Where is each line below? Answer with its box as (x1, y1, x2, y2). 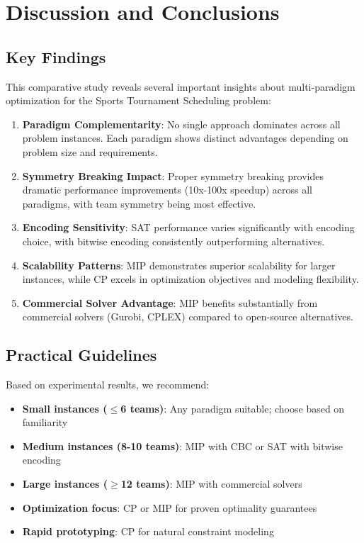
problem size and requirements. (22, 144, 158, 159)
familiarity (22, 415, 68, 430)
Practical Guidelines (6, 344, 157, 366)
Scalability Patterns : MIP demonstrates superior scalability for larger (22, 257, 336, 272)
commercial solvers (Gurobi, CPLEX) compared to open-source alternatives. (22, 309, 353, 324)
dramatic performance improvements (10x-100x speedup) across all (22, 182, 313, 197)
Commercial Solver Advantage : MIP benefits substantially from (22, 295, 318, 310)
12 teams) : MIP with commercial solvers (120, 476, 302, 491)
